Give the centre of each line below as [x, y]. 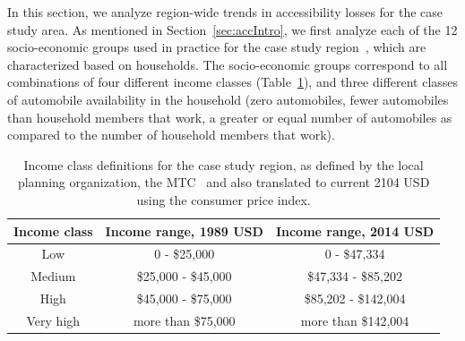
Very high [53, 320]
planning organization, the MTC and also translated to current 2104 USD [224, 182]
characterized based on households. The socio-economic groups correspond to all [228, 64]
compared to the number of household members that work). [171, 135]
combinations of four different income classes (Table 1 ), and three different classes [233, 82]
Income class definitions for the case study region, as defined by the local [224, 164]
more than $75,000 [184, 320]
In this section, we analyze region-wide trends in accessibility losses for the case [225, 12]
